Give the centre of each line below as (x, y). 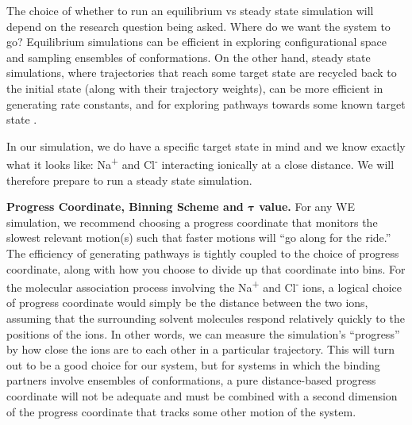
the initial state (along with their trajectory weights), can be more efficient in (195, 88)
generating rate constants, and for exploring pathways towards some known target (206, 103)
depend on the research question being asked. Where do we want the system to (198, 26)
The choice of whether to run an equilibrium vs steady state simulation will (190, 10)
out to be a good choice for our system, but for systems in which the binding (193, 364)
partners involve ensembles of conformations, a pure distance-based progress (191, 380)
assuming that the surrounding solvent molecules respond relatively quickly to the (206, 318)
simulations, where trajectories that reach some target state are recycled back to (202, 73)
